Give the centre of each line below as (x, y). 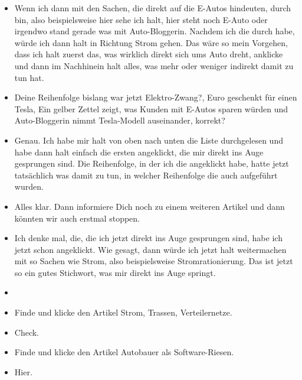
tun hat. (29, 77)
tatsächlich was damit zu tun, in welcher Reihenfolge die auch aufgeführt (146, 175)
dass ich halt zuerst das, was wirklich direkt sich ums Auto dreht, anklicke (149, 54)
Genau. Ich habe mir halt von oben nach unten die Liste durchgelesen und (149, 140)
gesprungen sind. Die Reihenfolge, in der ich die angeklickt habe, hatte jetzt (152, 163)
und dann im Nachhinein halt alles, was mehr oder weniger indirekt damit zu (154, 65)
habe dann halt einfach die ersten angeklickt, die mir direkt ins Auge (139, 152)
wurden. (29, 186)
